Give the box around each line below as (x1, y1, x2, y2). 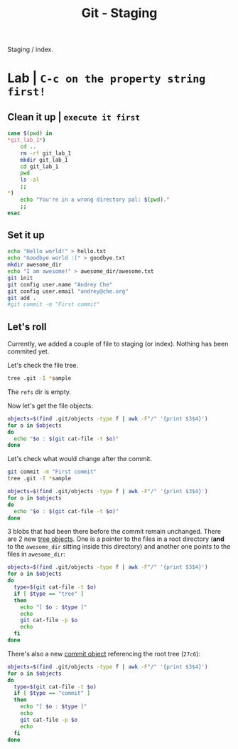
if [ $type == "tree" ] (13, 590, 84, 597)
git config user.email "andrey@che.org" (7, 287, 129, 295)
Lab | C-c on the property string (7, 70, 206, 86)
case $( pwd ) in (7, 130, 53, 137)
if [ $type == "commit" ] (13, 690, 91, 697)
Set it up (7, 229, 45, 241)
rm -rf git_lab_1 (20, 150, 72, 157)
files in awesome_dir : (7, 550, 65, 559)
